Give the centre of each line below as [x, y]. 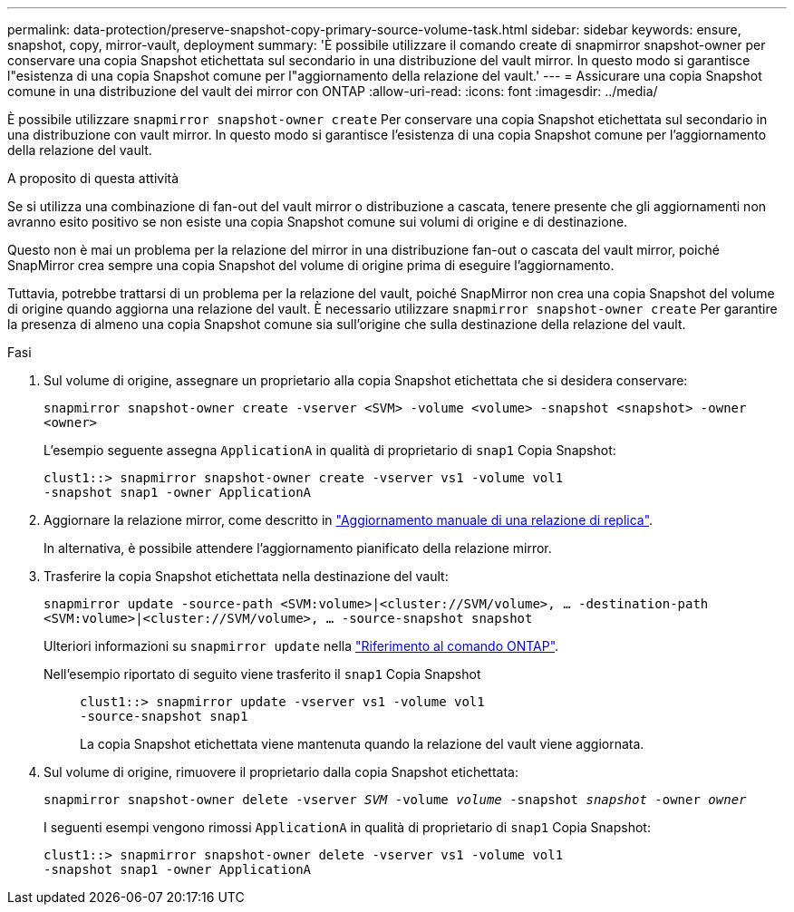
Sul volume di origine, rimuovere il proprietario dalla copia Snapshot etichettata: [281, 772]
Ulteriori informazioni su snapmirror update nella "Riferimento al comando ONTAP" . [301, 646]
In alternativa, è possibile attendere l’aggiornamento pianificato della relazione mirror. [298, 548]
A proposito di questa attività [93, 178]
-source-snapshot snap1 [164, 716]
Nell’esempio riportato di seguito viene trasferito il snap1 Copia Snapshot [262, 674]
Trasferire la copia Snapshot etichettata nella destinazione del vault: [246, 576]
